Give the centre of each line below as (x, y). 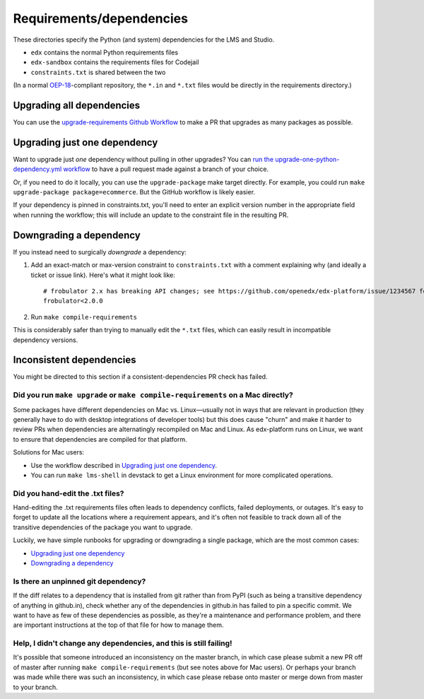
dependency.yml (37, 169)
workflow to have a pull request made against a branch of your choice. (166, 169)
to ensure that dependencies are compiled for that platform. (100, 439)
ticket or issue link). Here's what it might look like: (103, 275)
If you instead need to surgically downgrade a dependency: (100, 252)
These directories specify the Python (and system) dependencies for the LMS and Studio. (144, 40)
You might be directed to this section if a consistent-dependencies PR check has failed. (140, 377)
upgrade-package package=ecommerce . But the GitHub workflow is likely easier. (134, 192)
